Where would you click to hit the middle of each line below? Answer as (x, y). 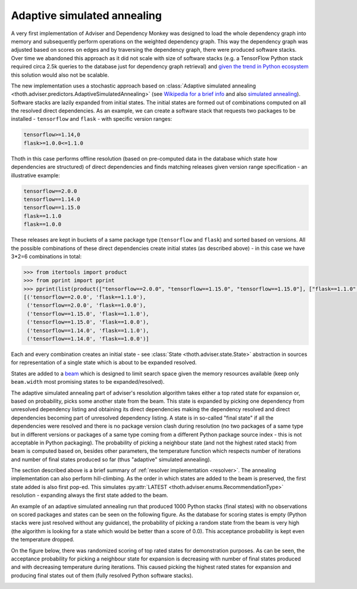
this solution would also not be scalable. (60, 75)
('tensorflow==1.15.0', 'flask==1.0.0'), (88, 322)
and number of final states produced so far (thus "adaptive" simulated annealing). (111, 459)
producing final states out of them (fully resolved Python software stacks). (102, 575)
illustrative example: (35, 175)
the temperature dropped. (43, 540)
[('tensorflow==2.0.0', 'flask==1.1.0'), (85, 297)
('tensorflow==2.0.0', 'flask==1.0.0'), (87, 306)
